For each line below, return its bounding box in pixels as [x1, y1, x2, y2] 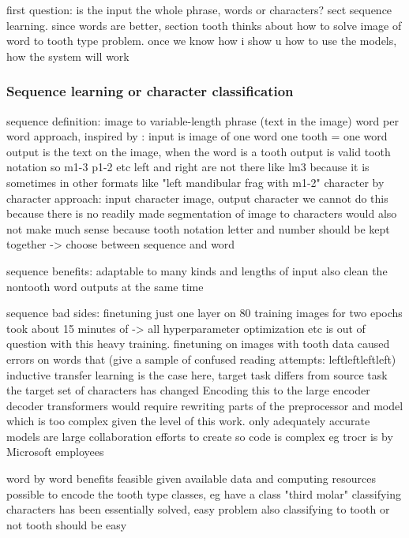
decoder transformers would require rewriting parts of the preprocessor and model [6, 397, 403, 413]
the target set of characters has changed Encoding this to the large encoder [6, 382, 370, 398]
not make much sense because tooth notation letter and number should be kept [6, 220, 390, 237]
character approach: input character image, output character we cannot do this [6, 189, 388, 206]
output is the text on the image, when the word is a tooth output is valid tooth [6, 143, 391, 159]
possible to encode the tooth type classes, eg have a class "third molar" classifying [6, 485, 402, 502]
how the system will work [6, 47, 129, 64]
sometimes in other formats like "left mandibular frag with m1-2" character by [6, 174, 385, 190]
